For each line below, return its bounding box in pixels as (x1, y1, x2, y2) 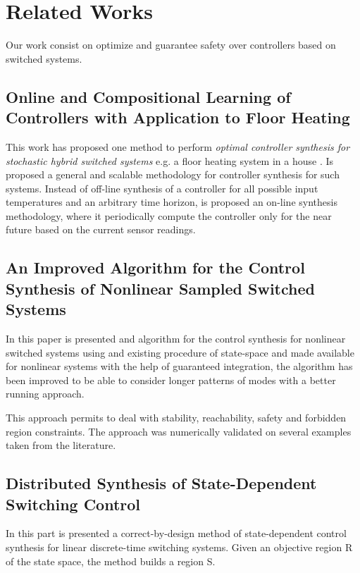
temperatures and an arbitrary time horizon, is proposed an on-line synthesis (6, 195, 337, 209)
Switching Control (6, 493, 141, 515)
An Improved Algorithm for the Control (6, 257, 305, 278)
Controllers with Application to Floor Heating (6, 106, 350, 128)
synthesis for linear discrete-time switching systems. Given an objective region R (6, 539, 353, 554)
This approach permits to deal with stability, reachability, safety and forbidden (6, 410, 347, 425)
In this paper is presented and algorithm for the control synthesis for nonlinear (6, 331, 346, 346)
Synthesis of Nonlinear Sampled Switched (6, 277, 315, 299)
